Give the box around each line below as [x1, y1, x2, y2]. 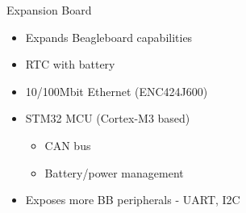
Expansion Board [6, 2, 92, 18]
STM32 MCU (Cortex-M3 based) [25, 110, 190, 127]
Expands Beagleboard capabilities [25, 28, 193, 45]
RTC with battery [25, 56, 115, 73]
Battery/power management [44, 164, 184, 181]
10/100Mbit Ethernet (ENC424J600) [25, 82, 208, 99]
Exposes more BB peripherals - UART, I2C [25, 191, 240, 208]
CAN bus [44, 136, 91, 153]
